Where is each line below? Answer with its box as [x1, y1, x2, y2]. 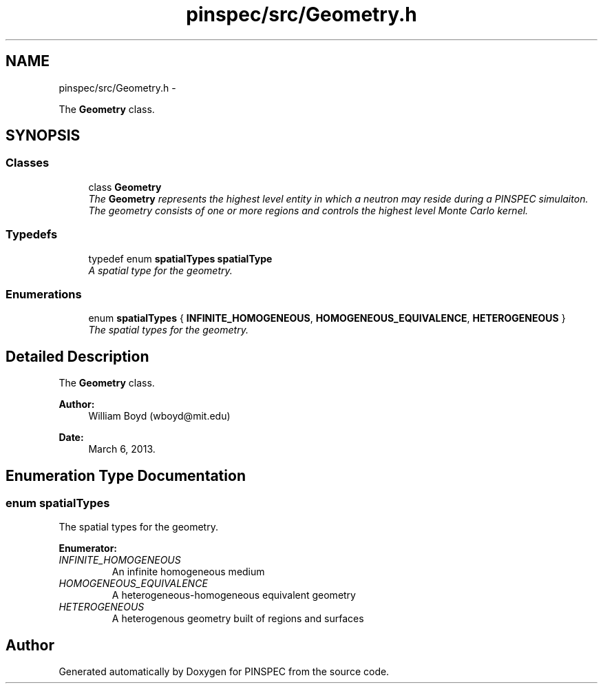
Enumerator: [59, 542, 118, 555]
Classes [6, 156, 50, 170]
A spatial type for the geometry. [88, 264, 233, 276]
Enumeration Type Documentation [6, 466, 246, 484]
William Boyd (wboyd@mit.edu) [88, 410, 231, 422]
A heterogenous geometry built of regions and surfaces [112, 613, 364, 625]
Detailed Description [6, 347, 149, 365]
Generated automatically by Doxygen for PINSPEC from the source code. [59, 666, 390, 678]
